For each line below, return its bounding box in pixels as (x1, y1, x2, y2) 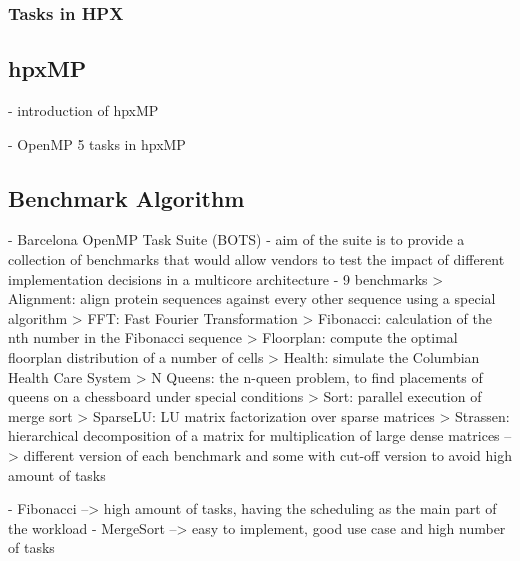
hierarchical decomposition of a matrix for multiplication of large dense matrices (8, 425, 500, 446)
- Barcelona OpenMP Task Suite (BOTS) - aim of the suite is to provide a (8, 229, 465, 250)
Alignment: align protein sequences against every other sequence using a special (8, 288, 496, 309)
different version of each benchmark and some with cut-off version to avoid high (23, 444, 512, 465)
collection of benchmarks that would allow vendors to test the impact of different (8, 249, 505, 270)
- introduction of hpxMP (8, 100, 159, 121)
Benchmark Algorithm (8, 182, 245, 213)
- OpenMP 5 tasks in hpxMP (8, 133, 186, 154)
